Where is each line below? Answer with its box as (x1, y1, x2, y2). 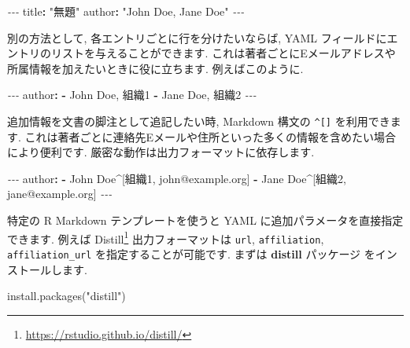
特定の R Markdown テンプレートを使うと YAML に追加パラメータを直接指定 (7, 212, 404, 228)
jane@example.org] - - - (7, 185, 113, 202)
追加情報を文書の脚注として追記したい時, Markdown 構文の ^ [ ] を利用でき (7, 112, 390, 129)
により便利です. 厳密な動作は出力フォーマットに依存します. (7, 144, 315, 160)
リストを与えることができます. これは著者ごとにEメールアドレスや (50, 45, 396, 61)
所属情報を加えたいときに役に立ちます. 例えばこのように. (7, 60, 304, 76)
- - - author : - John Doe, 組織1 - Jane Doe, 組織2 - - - (7, 86, 257, 103)
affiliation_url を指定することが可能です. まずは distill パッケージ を (7, 245, 375, 262)
